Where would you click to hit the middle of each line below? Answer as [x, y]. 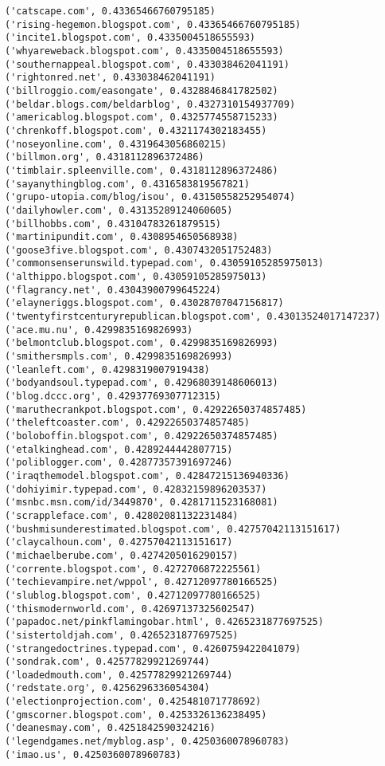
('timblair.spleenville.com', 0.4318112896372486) [142, 170]
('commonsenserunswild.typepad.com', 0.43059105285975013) [164, 263]
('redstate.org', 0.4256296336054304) [107, 688]
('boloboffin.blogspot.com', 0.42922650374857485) [142, 436]
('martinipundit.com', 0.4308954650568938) [122, 237]
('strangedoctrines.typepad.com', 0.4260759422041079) [153, 648]
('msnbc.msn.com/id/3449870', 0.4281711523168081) [142, 503]
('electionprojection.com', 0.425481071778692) [133, 702]
